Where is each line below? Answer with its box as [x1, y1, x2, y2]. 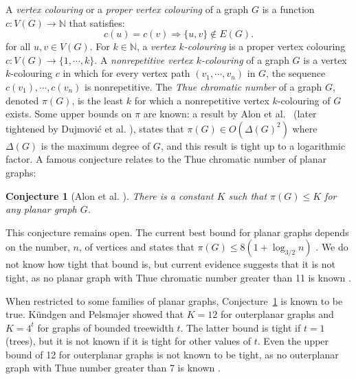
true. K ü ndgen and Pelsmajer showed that [5, 307, 184, 321]
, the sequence [266, 66, 326, 80]
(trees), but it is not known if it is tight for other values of [5, 334, 252, 348]
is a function [262, 2, 315, 16]
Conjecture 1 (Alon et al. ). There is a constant [5, 188, 214, 203]
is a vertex [303, 52, 347, 67]
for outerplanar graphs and [220, 307, 334, 321]
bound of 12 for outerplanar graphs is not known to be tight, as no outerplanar [5, 347, 339, 361]
